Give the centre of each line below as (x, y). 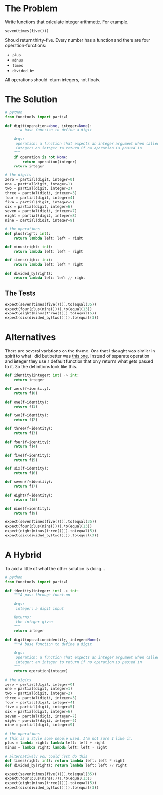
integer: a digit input (40, 609)
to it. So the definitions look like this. (41, 367)
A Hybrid (24, 555)
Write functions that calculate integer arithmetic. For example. (67, 22)
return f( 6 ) (26, 473)
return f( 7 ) (26, 486)
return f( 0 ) (26, 393)
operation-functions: (26, 45)
